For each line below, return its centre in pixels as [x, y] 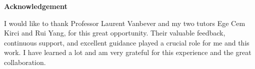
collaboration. [25, 62]
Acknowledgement [36, 6]
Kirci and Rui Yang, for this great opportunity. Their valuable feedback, [115, 33]
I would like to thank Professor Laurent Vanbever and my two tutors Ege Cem [125, 23]
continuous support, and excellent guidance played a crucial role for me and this [127, 42]
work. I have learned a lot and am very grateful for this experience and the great [128, 52]
